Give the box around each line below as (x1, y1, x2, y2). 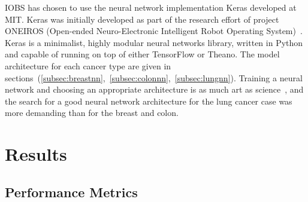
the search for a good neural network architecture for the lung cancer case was (5, 94, 292, 107)
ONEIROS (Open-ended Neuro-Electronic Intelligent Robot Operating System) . (5, 25, 303, 37)
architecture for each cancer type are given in (5, 59, 171, 72)
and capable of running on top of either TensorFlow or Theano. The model (5, 48, 280, 60)
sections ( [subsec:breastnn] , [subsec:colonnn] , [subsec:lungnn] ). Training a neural (5, 71, 303, 84)
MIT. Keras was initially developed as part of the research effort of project (5, 13, 279, 25)
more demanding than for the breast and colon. (5, 106, 179, 119)
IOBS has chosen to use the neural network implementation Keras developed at (5, 1, 297, 13)
